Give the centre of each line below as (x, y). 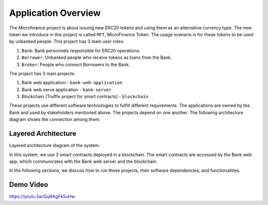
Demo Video (29, 185)
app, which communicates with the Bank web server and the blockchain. (83, 161)
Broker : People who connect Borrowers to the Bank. (76, 64)
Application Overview (55, 13)
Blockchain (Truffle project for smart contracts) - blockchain (85, 97)
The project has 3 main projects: (42, 73)
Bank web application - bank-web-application (72, 83)
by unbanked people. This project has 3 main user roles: (67, 42)
